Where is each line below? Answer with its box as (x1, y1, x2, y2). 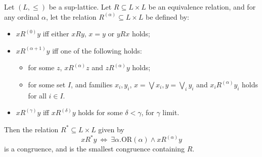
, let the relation (46, 11, 97, 22)
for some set (28, 79, 66, 89)
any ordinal (4, 11, 39, 22)
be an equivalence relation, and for (148, 2, 256, 12)
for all (28, 90, 47, 100)
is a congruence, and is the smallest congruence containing (4, 143, 185, 154)
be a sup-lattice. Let (49, 2, 112, 12)
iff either (42, 28, 69, 39)
